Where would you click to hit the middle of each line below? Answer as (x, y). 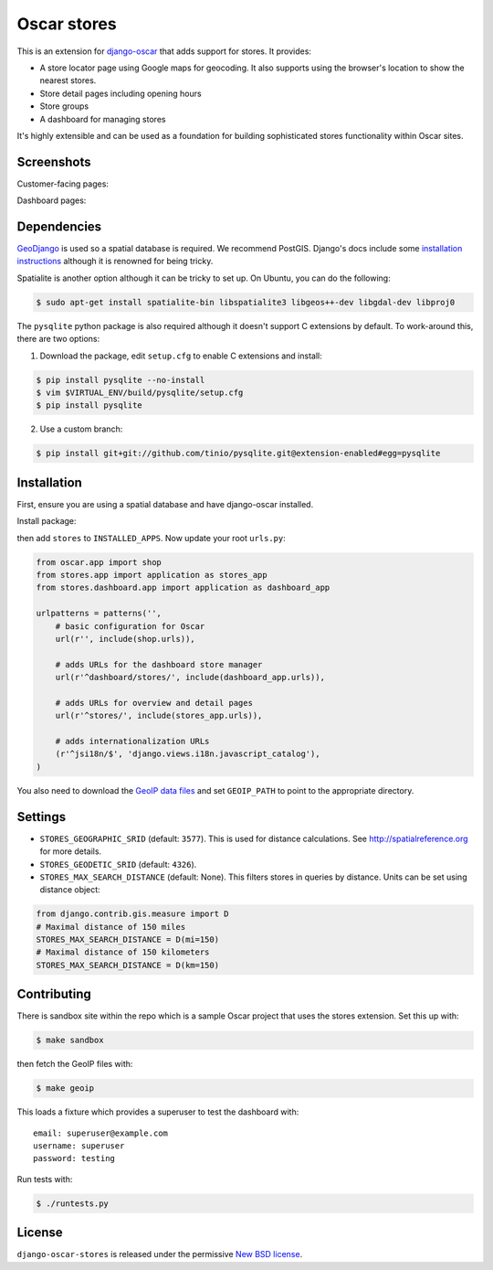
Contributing (54, 994)
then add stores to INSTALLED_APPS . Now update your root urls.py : (152, 538)
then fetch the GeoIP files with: (75, 1064)
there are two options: (58, 339)
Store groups (64, 106)
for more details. (71, 851)
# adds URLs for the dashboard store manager (159, 664)
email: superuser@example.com (101, 1133)
